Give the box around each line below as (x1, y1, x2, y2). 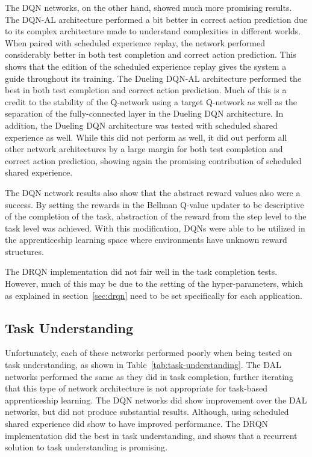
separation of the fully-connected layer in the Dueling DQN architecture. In (5, 107, 284, 120)
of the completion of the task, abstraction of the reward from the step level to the (5, 210, 307, 222)
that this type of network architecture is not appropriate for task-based (5, 382, 268, 394)
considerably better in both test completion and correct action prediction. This (5, 48, 296, 61)
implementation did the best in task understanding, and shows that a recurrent (5, 429, 298, 441)
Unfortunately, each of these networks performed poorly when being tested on (5, 346, 292, 359)
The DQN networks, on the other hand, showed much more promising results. (5, 1, 292, 13)
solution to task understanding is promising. (5, 441, 168, 453)
